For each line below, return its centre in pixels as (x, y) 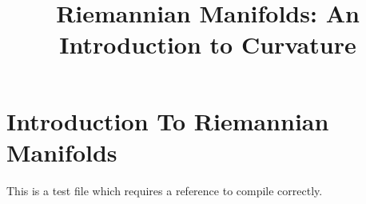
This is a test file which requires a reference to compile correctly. (165, 190)
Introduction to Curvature (208, 44)
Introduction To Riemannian (168, 120)
